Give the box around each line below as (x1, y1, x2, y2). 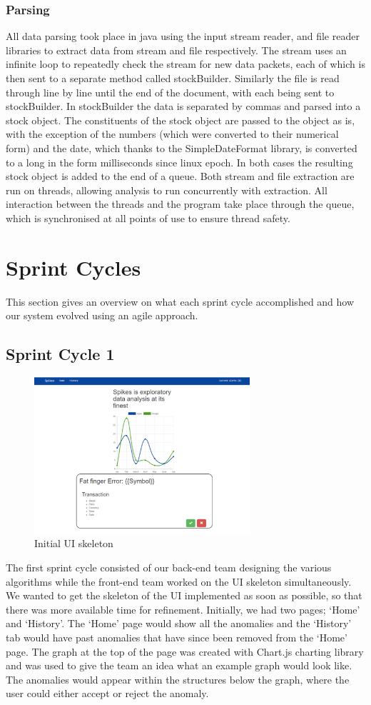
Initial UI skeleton (34, 536, 113, 551)
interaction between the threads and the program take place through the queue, (6, 196, 355, 211)
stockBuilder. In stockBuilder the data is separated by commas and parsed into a (6, 99, 361, 114)
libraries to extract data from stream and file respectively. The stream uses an (6, 42, 347, 57)
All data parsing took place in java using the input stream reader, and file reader (6, 29, 360, 44)
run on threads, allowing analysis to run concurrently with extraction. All (6, 182, 327, 197)
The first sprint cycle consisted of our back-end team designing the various (6, 560, 332, 575)
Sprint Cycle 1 (6, 343, 115, 365)
